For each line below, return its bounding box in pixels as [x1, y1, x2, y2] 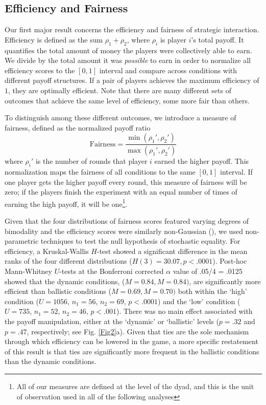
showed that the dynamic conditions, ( [5, 275, 125, 286]
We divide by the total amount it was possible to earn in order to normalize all [5, 55, 251, 66]
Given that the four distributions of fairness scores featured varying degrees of [5, 216, 249, 226]
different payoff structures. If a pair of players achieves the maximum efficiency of [5, 75, 259, 86]
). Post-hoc [212, 255, 247, 266]
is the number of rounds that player [35, 156, 148, 166]
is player [160, 34, 186, 45]
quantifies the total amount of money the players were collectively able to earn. [5, 45, 252, 55]
